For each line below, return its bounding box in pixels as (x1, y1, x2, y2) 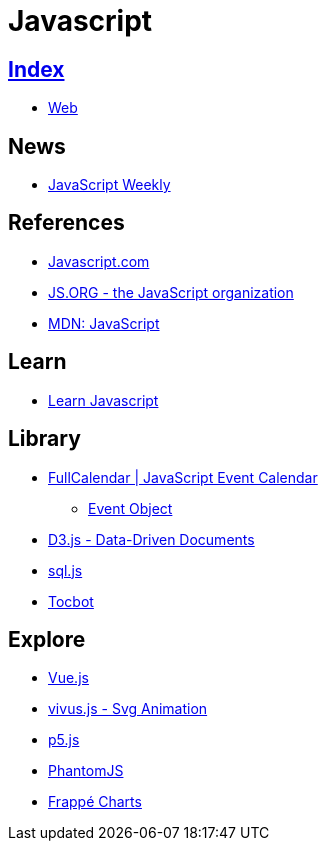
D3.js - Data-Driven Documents (48, 530, 255, 548)
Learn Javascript (48, 391, 159, 409)
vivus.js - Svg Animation (48, 700, 208, 718)
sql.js (48, 561, 83, 579)
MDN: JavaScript (48, 314, 160, 332)
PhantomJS (48, 762, 124, 780)
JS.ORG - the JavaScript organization (48, 283, 294, 301)
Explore (8, 626, 86, 652)
